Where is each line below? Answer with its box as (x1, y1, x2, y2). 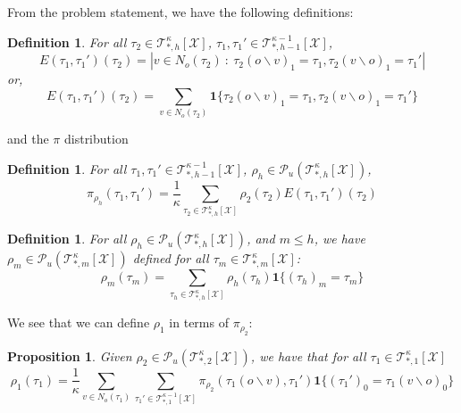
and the (7, 129, 49, 148)
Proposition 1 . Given (7, 346, 132, 365)
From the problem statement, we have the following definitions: (7, 3, 354, 21)
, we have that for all (250, 346, 366, 365)
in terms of (169, 313, 229, 332)
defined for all (132, 249, 209, 268)
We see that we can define (7, 313, 150, 332)
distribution (63, 129, 129, 148)
